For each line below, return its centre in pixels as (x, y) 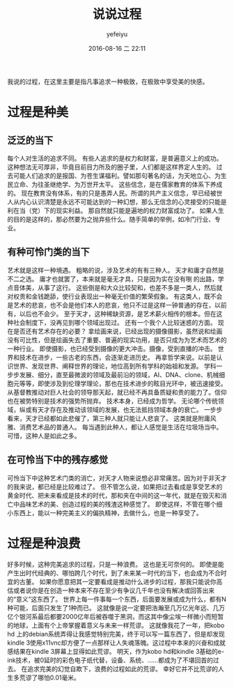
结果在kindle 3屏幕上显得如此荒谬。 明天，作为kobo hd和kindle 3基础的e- (119, 651)
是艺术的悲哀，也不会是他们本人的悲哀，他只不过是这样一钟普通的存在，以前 (117, 305)
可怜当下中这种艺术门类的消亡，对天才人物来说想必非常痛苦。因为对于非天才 (117, 477)
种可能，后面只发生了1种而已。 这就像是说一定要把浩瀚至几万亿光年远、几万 (116, 608)
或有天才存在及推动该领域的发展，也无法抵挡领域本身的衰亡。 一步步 (124, 409)
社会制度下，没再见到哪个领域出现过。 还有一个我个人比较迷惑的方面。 (115, 322)
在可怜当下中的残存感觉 (57, 460)
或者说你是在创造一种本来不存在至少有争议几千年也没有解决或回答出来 (114, 590)
